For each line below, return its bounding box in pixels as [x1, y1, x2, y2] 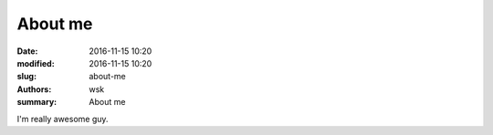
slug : [16, 71, 37, 82]
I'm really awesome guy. [16, 113, 109, 124]
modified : [16, 57, 55, 68]
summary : [16, 97, 58, 108]
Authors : [16, 83, 52, 95]
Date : [16, 46, 38, 57]
